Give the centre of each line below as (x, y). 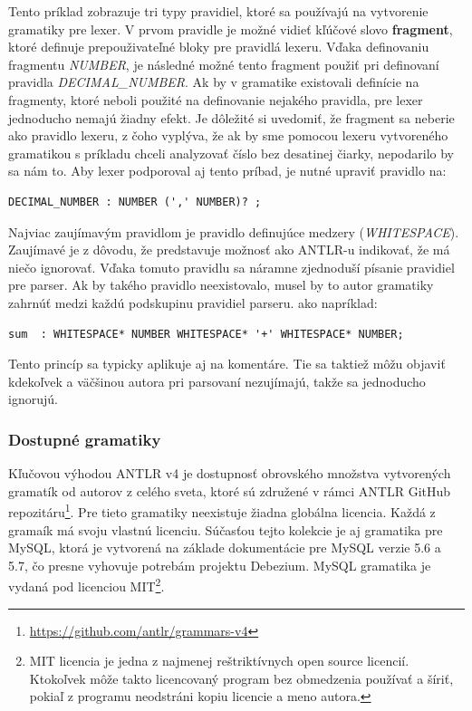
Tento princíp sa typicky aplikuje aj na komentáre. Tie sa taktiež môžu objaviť (227, 364)
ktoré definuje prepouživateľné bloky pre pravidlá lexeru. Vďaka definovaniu (219, 47)
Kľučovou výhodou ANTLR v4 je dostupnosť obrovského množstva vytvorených (230, 473)
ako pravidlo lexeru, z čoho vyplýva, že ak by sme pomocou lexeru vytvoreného (228, 135)
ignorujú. (33, 399)
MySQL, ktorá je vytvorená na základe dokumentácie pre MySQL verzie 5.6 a (225, 548)
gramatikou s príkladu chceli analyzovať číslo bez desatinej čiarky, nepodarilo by (231, 153)
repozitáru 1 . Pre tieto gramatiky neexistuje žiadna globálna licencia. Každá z (222, 510)
